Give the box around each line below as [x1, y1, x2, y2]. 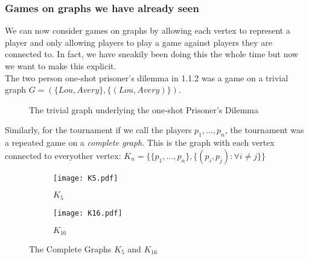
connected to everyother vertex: [5, 149, 121, 161]
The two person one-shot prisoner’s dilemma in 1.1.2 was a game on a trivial [5, 71, 288, 84]
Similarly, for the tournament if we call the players [5, 123, 192, 136]
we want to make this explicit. [5, 60, 116, 72]
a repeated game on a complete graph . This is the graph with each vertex [5, 136, 275, 149]
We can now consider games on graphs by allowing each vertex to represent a [5, 24, 290, 37]
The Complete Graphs [29, 242, 112, 255]
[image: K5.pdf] [53, 173, 118, 183]
